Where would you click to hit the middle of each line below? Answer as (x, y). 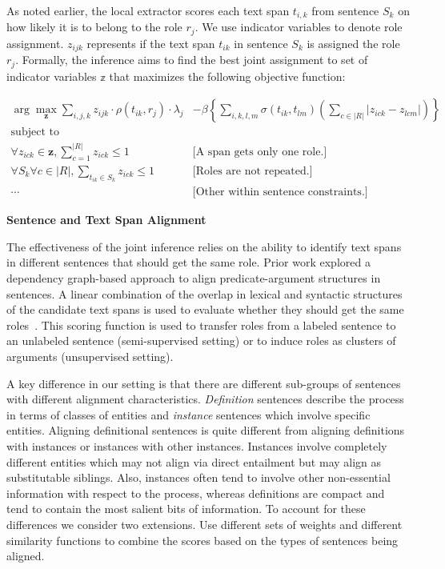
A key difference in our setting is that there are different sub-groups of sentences (204, 383)
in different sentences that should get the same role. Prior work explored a (188, 262)
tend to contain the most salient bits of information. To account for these (186, 509)
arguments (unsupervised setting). (90, 356)
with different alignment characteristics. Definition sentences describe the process (205, 399)
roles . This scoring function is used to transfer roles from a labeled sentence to (201, 325)
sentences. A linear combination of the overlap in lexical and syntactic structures (204, 293)
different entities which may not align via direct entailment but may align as (194, 461)
